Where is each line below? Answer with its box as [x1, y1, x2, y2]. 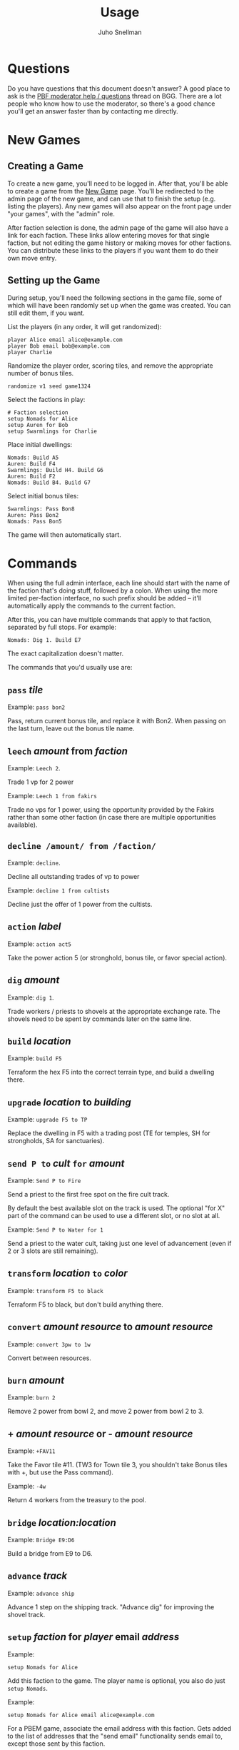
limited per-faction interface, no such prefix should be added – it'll [7, 594, 202, 603]
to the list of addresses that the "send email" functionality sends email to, [7, 1731, 223, 1740]
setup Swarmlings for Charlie [7, 428, 98, 435]
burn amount [7, 1374, 65, 1386]
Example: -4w [7, 1482, 46, 1491]
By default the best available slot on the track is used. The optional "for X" [7, 1204, 225, 1212]
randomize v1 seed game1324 [7, 383, 91, 390]
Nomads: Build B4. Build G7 [7, 479, 91, 486]
